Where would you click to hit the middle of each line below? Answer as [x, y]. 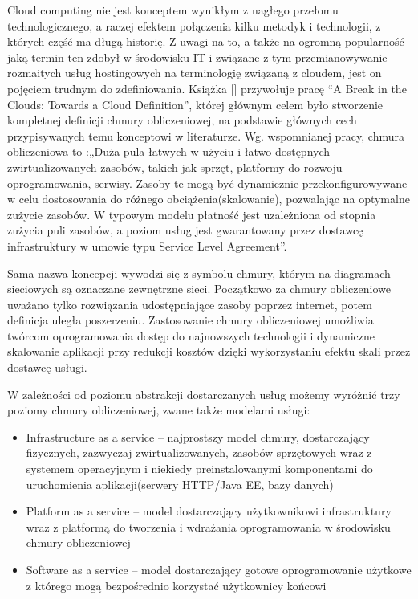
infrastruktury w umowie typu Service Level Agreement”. [147, 245]
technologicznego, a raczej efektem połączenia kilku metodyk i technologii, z [194, 25]
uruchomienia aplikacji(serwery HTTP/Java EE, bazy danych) [180, 484]
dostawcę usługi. [47, 367]
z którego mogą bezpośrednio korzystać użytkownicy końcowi [176, 585]
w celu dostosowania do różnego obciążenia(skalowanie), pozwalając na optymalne [209, 199]
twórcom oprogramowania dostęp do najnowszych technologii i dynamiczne [191, 335]
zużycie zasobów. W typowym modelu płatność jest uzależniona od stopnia [192, 214]
